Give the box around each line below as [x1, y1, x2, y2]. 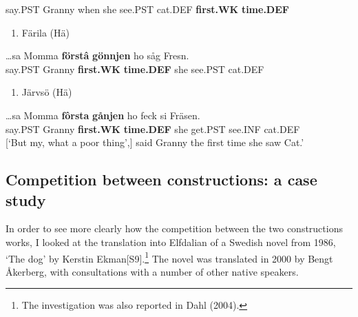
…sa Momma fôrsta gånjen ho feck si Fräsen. [6, 108, 200, 122]
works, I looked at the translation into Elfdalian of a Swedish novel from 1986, [6, 234, 336, 249]
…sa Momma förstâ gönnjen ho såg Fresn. [6, 48, 189, 63]
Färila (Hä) [21, 25, 70, 39]
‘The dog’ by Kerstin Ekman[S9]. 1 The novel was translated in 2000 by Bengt [6, 249, 333, 265]
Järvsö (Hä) [21, 85, 72, 99]
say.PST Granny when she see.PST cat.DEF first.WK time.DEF [6, 2, 289, 16]
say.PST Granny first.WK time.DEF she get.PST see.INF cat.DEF [6, 121, 300, 136]
